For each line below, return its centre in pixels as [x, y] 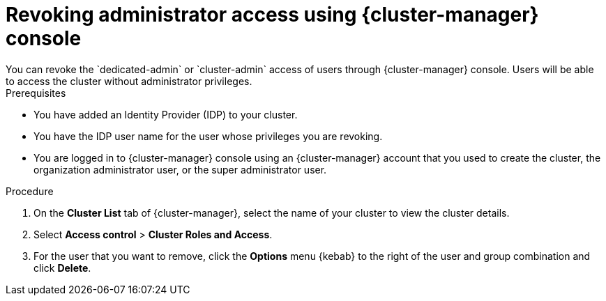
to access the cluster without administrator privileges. [129, 81]
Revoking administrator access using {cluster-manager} [272, 15]
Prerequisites [36, 93]
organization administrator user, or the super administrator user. [180, 169]
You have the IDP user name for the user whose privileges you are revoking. [208, 136]
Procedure [30, 191]
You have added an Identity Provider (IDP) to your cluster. [166, 114]
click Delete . [62, 268]
